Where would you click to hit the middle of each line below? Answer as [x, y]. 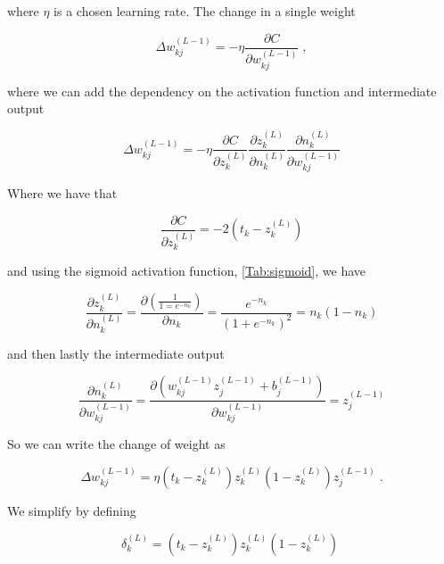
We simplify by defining [72, 510]
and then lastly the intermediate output [116, 353]
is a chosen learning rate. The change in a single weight [205, 11]
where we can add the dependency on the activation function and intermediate [222, 91]
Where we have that [62, 193]
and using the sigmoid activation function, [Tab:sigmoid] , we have [186, 270]
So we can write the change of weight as [116, 444]
